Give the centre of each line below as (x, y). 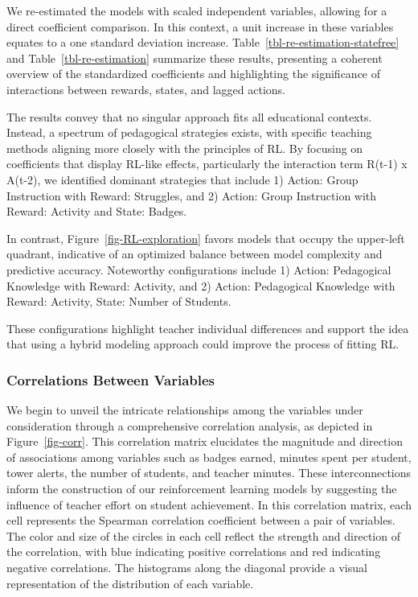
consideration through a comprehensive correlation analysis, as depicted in (190, 425)
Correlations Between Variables (111, 379)
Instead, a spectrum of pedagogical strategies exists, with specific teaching (189, 132)
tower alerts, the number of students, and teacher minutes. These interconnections (209, 473)
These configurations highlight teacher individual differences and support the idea (208, 328)
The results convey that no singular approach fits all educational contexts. (189, 116)
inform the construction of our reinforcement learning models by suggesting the (202, 489)
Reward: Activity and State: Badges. (97, 211)
